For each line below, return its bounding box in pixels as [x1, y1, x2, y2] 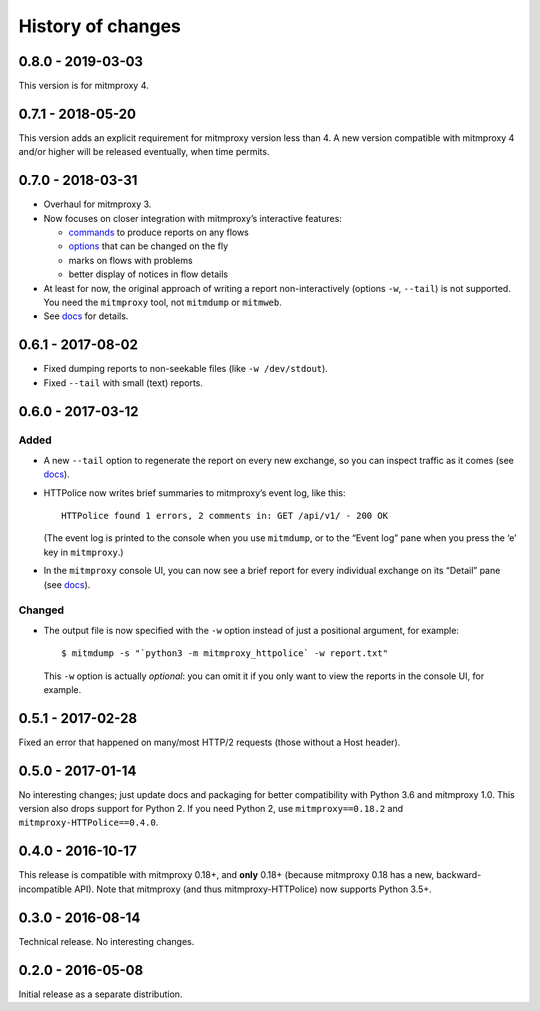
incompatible [18, 883, 72, 895]
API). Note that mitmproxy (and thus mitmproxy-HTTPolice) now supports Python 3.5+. [73, 883, 432, 895]
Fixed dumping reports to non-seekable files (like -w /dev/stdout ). [43, 363, 329, 375]
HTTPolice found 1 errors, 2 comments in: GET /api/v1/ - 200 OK [61, 510, 389, 522]
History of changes [18, 15, 182, 37]
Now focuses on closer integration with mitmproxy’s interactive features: [43, 212, 342, 224]
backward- [436, 869, 482, 881]
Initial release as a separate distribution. [18, 988, 183, 1000]
